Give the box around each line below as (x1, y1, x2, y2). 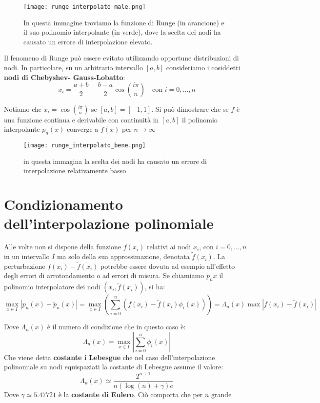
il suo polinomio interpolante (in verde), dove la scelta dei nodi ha (23, 27, 221, 37)
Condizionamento (4, 194, 123, 214)
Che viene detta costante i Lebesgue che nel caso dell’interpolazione (4, 352, 215, 362)
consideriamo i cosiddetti (166, 62, 240, 73)
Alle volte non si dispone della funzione (4, 242, 121, 252)
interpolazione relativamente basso (23, 165, 126, 176)
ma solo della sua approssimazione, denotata (57, 251, 190, 262)
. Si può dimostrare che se (151, 103, 229, 114)
